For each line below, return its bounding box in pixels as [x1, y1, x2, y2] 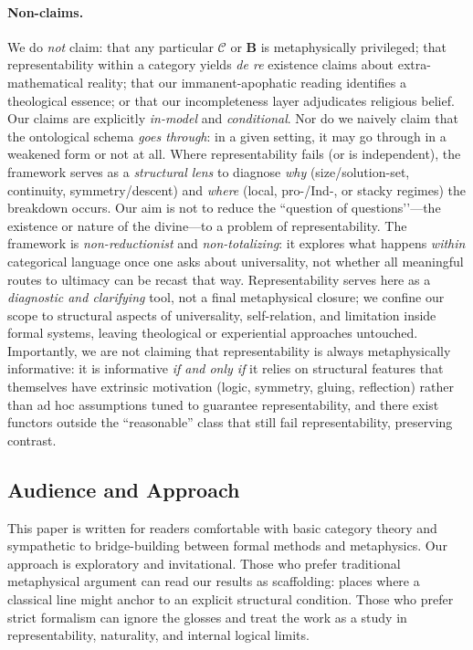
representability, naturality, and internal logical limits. [7, 625, 310, 645]
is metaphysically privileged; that [260, 37, 447, 56]
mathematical [7, 72, 84, 91]
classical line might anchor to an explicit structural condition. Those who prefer [7, 590, 454, 609]
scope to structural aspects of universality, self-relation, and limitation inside [7, 305, 436, 324]
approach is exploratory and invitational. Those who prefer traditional [7, 553, 401, 572]
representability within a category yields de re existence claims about [7, 55, 394, 74]
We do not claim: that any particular [7, 37, 214, 56]
